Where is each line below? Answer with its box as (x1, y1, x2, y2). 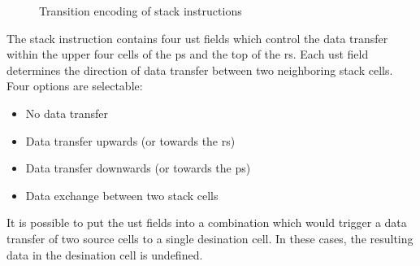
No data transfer (25, 104, 109, 121)
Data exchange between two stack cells (25, 186, 219, 203)
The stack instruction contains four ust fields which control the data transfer (6, 29, 388, 46)
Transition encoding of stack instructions (39, 2, 242, 19)
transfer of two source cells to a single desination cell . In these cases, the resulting (6, 229, 414, 246)
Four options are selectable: (6, 77, 143, 94)
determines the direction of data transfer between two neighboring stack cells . (6, 61, 393, 78)
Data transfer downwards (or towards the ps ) (25, 159, 251, 177)
